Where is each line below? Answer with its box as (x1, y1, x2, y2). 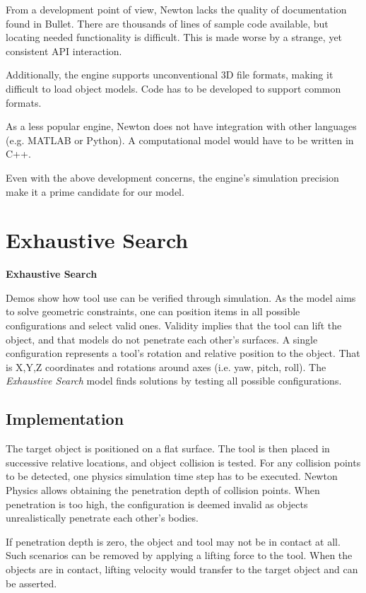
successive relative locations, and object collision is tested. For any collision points (6, 454, 361, 469)
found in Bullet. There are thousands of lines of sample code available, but (6, 16, 329, 30)
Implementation (6, 408, 124, 430)
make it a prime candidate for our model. (6, 184, 184, 199)
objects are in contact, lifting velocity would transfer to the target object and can (6, 561, 358, 576)
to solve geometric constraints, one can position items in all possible (6, 304, 300, 319)
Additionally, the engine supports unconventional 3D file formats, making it (6, 67, 333, 82)
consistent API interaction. (6, 43, 122, 58)
